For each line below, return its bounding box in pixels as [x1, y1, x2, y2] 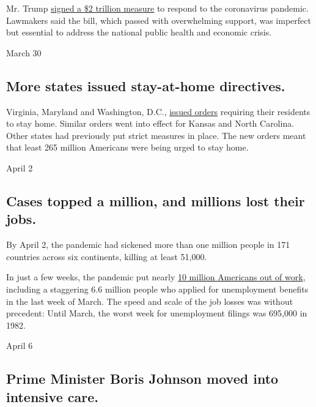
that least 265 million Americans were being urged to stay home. [6, 141, 249, 154]
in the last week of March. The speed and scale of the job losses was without [6, 294, 293, 307]
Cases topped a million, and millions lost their [6, 191, 305, 210]
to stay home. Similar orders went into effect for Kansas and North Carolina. [6, 117, 295, 130]
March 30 [6, 46, 42, 59]
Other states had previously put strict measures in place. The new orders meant [6, 129, 306, 141]
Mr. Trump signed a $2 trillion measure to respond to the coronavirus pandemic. [6, 2, 309, 14]
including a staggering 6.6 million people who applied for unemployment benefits [6, 282, 309, 295]
